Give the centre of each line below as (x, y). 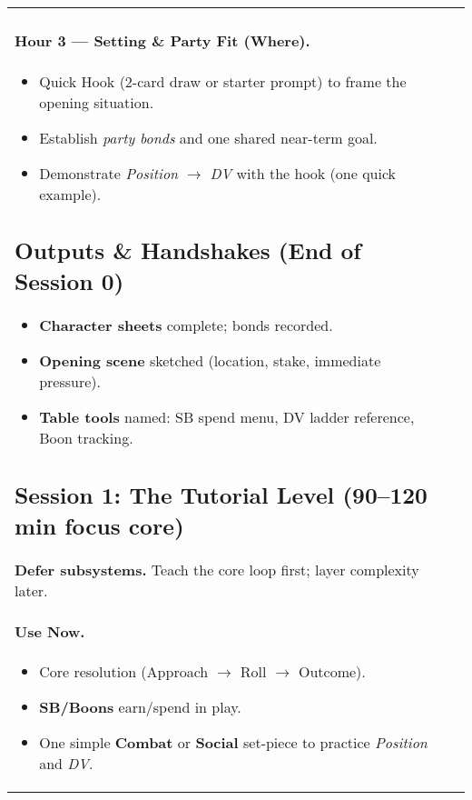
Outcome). (332, 672)
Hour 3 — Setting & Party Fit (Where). (162, 41)
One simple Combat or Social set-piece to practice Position (233, 743)
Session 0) (69, 281)
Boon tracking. (86, 438)
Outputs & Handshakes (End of (188, 250)
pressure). (70, 382)
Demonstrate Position (109, 173)
